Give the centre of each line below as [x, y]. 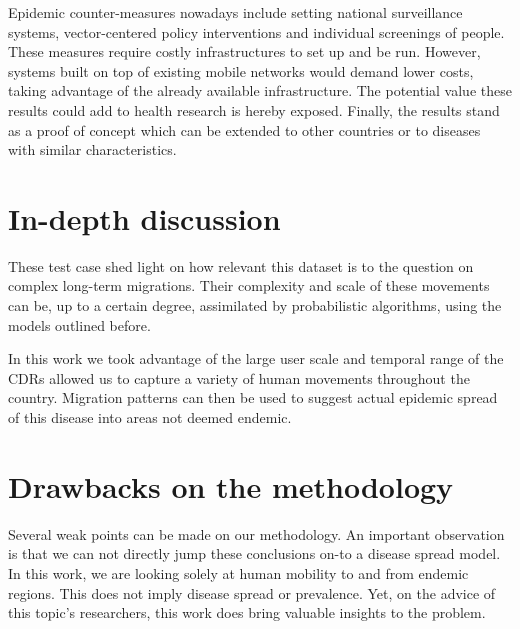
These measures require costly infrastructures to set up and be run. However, [244, 51]
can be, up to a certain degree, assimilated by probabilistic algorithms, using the [255, 305]
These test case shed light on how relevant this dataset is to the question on [241, 265]
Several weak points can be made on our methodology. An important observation [256, 533]
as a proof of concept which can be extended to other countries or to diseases [244, 129]
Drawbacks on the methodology [231, 485]
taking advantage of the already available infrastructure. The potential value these [260, 90]
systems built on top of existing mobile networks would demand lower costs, [241, 70]
